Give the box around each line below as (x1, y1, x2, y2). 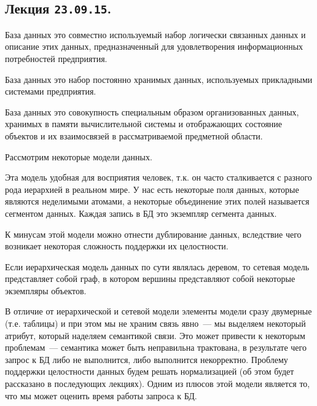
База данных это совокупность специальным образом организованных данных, (5, 105, 299, 118)
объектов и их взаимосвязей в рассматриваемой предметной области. (5, 129, 263, 142)
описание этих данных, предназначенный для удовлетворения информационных (5, 40, 303, 53)
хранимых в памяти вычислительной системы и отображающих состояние (5, 117, 283, 130)
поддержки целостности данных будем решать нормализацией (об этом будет (5, 365, 294, 378)
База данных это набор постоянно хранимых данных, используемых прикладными (5, 72, 313, 85)
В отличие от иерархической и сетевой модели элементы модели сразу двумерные (5, 305, 312, 318)
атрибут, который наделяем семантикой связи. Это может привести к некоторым (5, 329, 305, 342)
